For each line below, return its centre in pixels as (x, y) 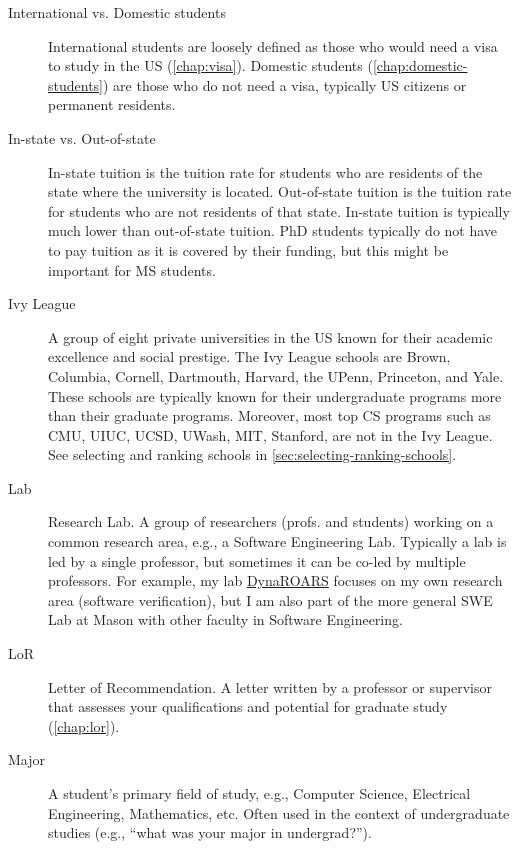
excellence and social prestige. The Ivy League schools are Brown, (249, 356)
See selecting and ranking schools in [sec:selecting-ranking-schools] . (252, 454)
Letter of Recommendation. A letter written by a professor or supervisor (270, 686)
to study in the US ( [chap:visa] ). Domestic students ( (210, 65)
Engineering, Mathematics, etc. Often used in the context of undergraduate (279, 812)
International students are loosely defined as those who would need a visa (273, 45)
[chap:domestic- (420, 65)
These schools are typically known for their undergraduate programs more (275, 395)
